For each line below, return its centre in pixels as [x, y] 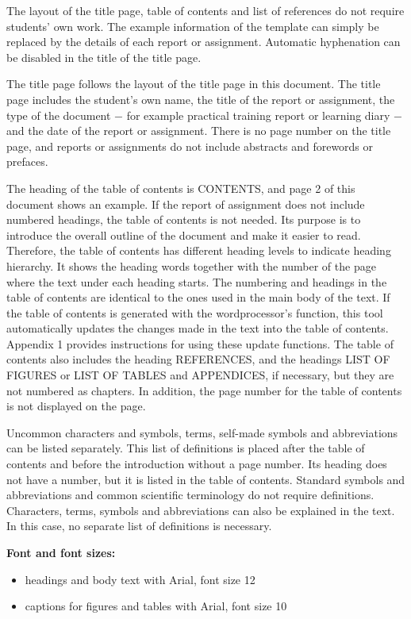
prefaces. [27, 161]
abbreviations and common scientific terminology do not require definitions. [190, 495]
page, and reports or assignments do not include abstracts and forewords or [190, 146]
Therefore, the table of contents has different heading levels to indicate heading [199, 250]
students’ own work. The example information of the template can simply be [193, 26]
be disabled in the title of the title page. [104, 57]
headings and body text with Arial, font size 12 [140, 579]
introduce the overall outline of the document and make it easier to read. [184, 235]
